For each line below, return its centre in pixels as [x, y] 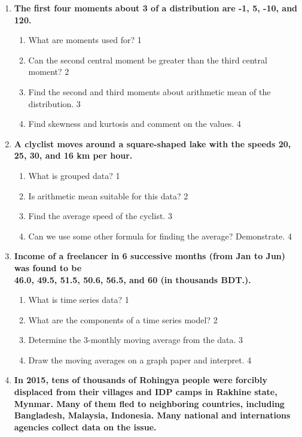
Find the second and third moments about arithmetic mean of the [150, 91]
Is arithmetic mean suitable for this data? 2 [108, 195]
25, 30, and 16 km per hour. [73, 155]
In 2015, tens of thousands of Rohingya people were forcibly [141, 380]
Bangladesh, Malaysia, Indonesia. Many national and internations [152, 415]
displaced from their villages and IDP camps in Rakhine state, [146, 392]
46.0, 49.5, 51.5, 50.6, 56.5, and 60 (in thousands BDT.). [132, 279]
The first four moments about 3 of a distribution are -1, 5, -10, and [156, 8]
